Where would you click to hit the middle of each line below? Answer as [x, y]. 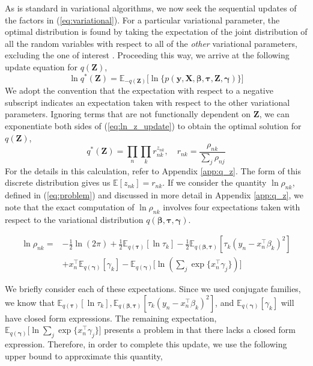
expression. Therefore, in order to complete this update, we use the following [146, 344]
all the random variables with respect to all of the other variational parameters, [151, 43]
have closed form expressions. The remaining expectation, [111, 318]
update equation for [41, 66]
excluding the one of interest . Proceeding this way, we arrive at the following [147, 55]
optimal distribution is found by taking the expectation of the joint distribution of [156, 32]
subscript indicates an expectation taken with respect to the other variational [147, 102]
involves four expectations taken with [232, 206]
